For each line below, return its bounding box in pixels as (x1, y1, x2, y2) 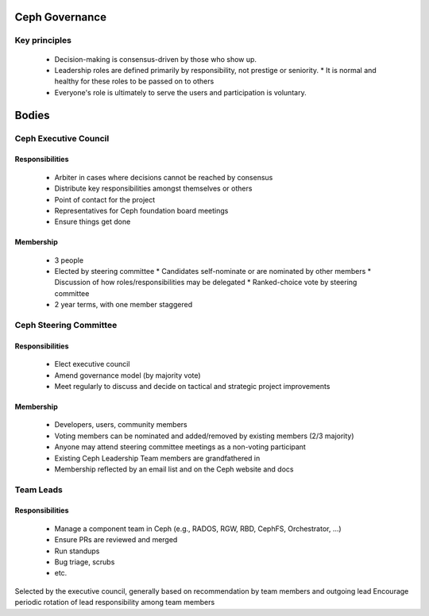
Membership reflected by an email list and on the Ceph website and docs (54, 464, 294, 474)
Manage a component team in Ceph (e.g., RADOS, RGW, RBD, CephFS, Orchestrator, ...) (54, 524, 342, 533)
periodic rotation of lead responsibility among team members (14, 598, 215, 607)
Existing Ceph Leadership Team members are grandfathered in (54, 453, 261, 463)
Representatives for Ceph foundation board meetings (54, 206, 229, 215)
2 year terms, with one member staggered (54, 300, 193, 310)
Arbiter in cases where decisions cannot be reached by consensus (54, 172, 273, 182)
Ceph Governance (14, 10, 107, 24)
